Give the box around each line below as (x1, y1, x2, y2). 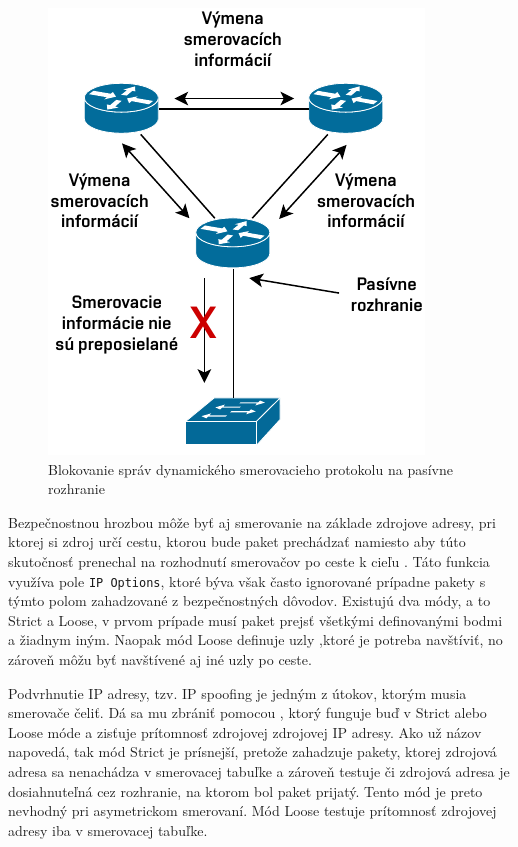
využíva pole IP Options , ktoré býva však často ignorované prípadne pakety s (8, 570, 486, 591)
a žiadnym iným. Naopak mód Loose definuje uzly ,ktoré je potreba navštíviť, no (8, 629, 503, 650)
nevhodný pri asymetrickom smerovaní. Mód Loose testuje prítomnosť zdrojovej (8, 800, 497, 821)
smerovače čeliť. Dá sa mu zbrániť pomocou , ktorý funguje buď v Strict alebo (8, 702, 487, 723)
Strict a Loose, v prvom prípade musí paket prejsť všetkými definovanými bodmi (8, 609, 503, 630)
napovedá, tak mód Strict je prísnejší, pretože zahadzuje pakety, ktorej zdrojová (8, 741, 497, 762)
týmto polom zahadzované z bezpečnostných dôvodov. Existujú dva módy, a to (8, 590, 491, 611)
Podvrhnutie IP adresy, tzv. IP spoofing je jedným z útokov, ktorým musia (8, 682, 467, 703)
